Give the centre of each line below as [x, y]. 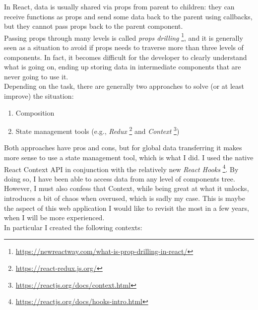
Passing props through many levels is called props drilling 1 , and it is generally [124, 37]
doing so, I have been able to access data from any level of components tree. [120, 178]
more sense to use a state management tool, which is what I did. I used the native [129, 157]
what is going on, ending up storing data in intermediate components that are [123, 67]
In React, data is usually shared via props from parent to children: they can [119, 6]
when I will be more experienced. [54, 217]
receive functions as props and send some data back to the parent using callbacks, [128, 16]
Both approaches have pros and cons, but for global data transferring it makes [123, 148]
